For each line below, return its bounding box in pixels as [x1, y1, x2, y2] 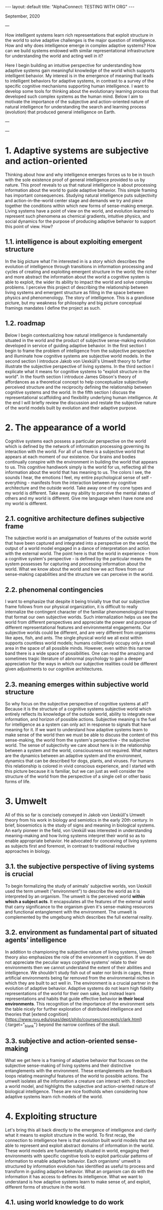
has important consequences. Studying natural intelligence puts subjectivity [5, 192, 157, 198]
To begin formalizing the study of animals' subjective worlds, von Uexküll [5, 883, 152, 889]
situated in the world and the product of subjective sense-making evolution [5, 337, 156, 343]
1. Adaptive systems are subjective [5, 145, 149, 156]
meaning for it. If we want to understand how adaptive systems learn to [5, 726, 148, 732]
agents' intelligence [5, 936, 67, 944]
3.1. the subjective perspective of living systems [5, 862, 155, 870]
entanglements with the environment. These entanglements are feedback [5, 1068, 152, 1074]
